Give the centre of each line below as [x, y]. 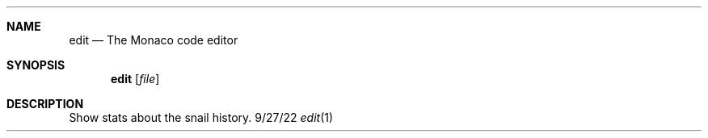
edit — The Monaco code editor [154, 40]
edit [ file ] [135, 79]
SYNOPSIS [36, 65]
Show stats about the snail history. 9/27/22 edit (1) [201, 117]
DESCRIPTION [45, 104]
